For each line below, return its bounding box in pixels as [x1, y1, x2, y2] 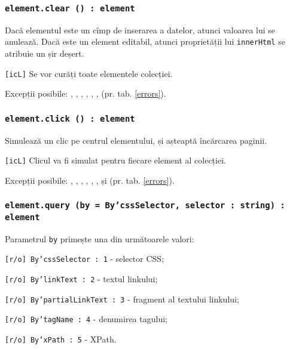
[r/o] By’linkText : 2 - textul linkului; [5, 273, 158, 285]
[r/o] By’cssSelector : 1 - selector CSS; [5, 252, 164, 265]
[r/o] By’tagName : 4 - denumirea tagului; [5, 313, 167, 325]
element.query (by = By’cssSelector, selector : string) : [5, 200, 285, 211]
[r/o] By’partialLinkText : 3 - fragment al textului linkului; [5, 292, 239, 305]
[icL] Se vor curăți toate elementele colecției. [5, 67, 173, 79]
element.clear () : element [5, 3, 135, 13]
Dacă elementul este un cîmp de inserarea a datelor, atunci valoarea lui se [5, 23, 276, 36]
